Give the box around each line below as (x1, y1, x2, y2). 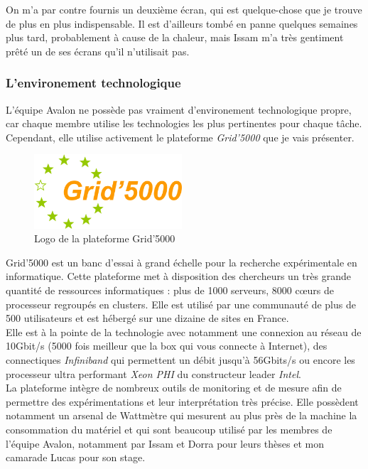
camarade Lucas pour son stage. (6, 450, 146, 465)
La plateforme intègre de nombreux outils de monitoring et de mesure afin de (6, 380, 342, 395)
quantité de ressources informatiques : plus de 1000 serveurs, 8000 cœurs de (6, 282, 335, 297)
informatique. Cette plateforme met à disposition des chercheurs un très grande (6, 269, 351, 284)
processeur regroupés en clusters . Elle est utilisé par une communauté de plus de (6, 296, 356, 311)
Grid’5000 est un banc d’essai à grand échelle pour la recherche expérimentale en (6, 254, 357, 269)
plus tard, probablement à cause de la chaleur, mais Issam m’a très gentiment (6, 30, 344, 45)
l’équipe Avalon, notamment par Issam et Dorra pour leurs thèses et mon (6, 436, 324, 451)
